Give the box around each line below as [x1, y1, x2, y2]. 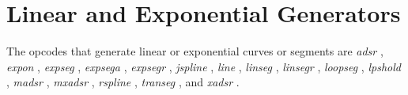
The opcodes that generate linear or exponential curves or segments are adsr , [6, 43, 383, 59]
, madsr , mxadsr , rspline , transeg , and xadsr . [6, 74, 240, 90]
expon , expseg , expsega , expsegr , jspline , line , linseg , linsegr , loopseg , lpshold [6, 58, 401, 74]
